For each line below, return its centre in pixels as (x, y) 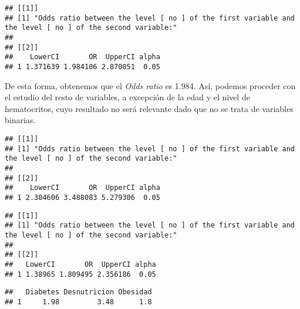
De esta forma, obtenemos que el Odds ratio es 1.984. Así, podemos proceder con (150, 85)
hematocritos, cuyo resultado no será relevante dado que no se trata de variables (149, 108)
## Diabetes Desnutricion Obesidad (78, 292)
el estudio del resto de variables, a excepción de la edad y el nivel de (127, 97)
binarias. (20, 120)
